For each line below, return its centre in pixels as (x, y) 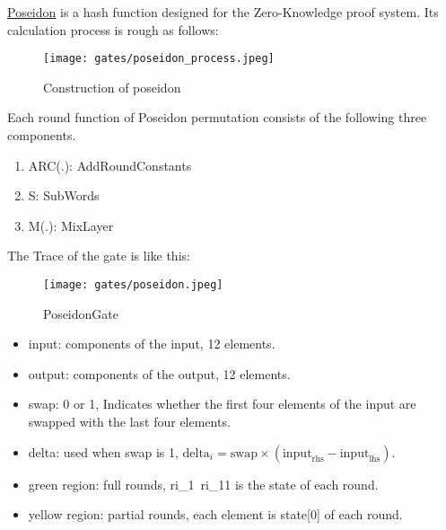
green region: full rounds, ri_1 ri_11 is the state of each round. (203, 484)
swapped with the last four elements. (129, 422)
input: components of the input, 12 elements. (152, 344)
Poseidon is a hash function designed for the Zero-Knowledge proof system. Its (223, 12)
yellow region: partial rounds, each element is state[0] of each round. (215, 514)
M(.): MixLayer (71, 225)
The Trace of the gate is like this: (99, 256)
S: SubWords (64, 195)
